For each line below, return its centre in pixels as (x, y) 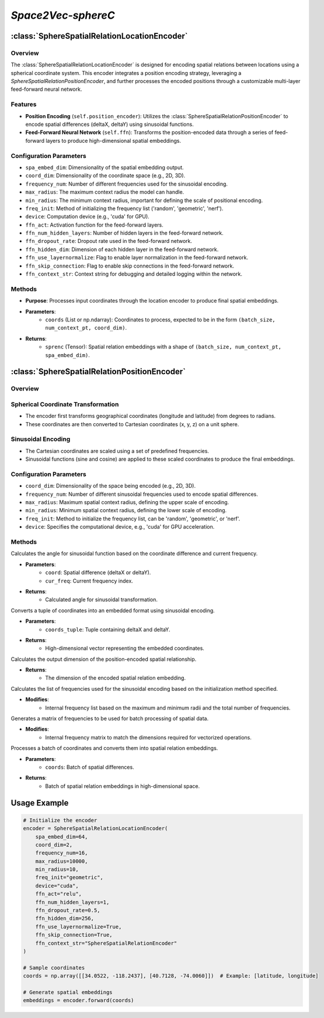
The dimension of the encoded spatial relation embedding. (116, 678)
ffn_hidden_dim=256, (65, 918)
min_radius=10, (57, 870)
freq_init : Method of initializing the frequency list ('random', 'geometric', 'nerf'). (124, 208)
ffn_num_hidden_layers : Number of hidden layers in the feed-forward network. (125, 233)
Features (24, 104)
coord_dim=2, (54, 845)
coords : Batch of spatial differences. (90, 767)
